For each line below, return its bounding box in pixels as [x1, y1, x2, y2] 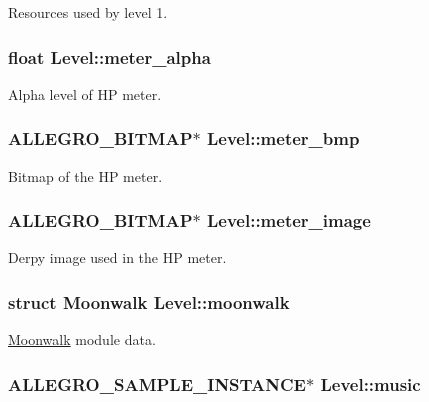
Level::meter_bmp [206, 126, 360, 151]
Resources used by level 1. [8, 2, 168, 22]
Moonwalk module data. [8, 329, 156, 350]
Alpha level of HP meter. [8, 83, 162, 104]
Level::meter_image [206, 208, 371, 233]
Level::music [320, 371, 421, 396]
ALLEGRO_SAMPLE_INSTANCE [8, 371, 306, 396]
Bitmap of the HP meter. [8, 165, 163, 186]
